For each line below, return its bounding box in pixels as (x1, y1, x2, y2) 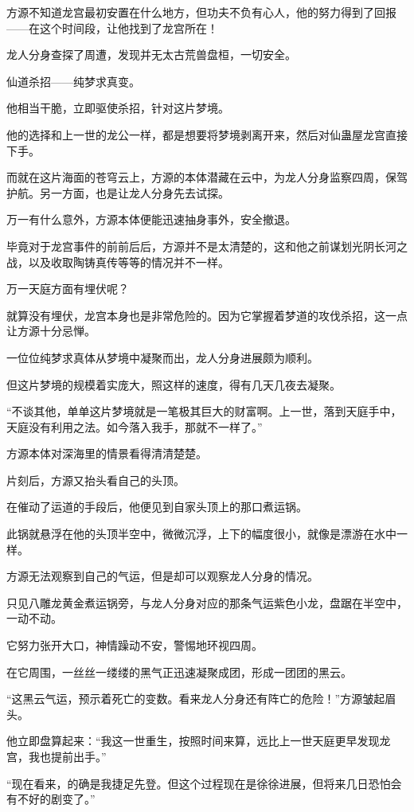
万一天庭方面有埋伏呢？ (6, 280, 129, 297)
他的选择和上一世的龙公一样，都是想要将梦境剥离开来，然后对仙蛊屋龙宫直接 (6, 126, 408, 142)
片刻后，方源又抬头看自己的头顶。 (6, 471, 185, 488)
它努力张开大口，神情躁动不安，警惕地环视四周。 (6, 637, 263, 654)
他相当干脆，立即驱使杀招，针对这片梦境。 (6, 100, 229, 116)
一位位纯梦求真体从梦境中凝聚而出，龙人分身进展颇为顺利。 (6, 349, 318, 365)
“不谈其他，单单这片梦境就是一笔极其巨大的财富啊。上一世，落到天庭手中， (6, 403, 402, 420)
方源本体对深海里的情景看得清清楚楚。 (6, 445, 207, 462)
